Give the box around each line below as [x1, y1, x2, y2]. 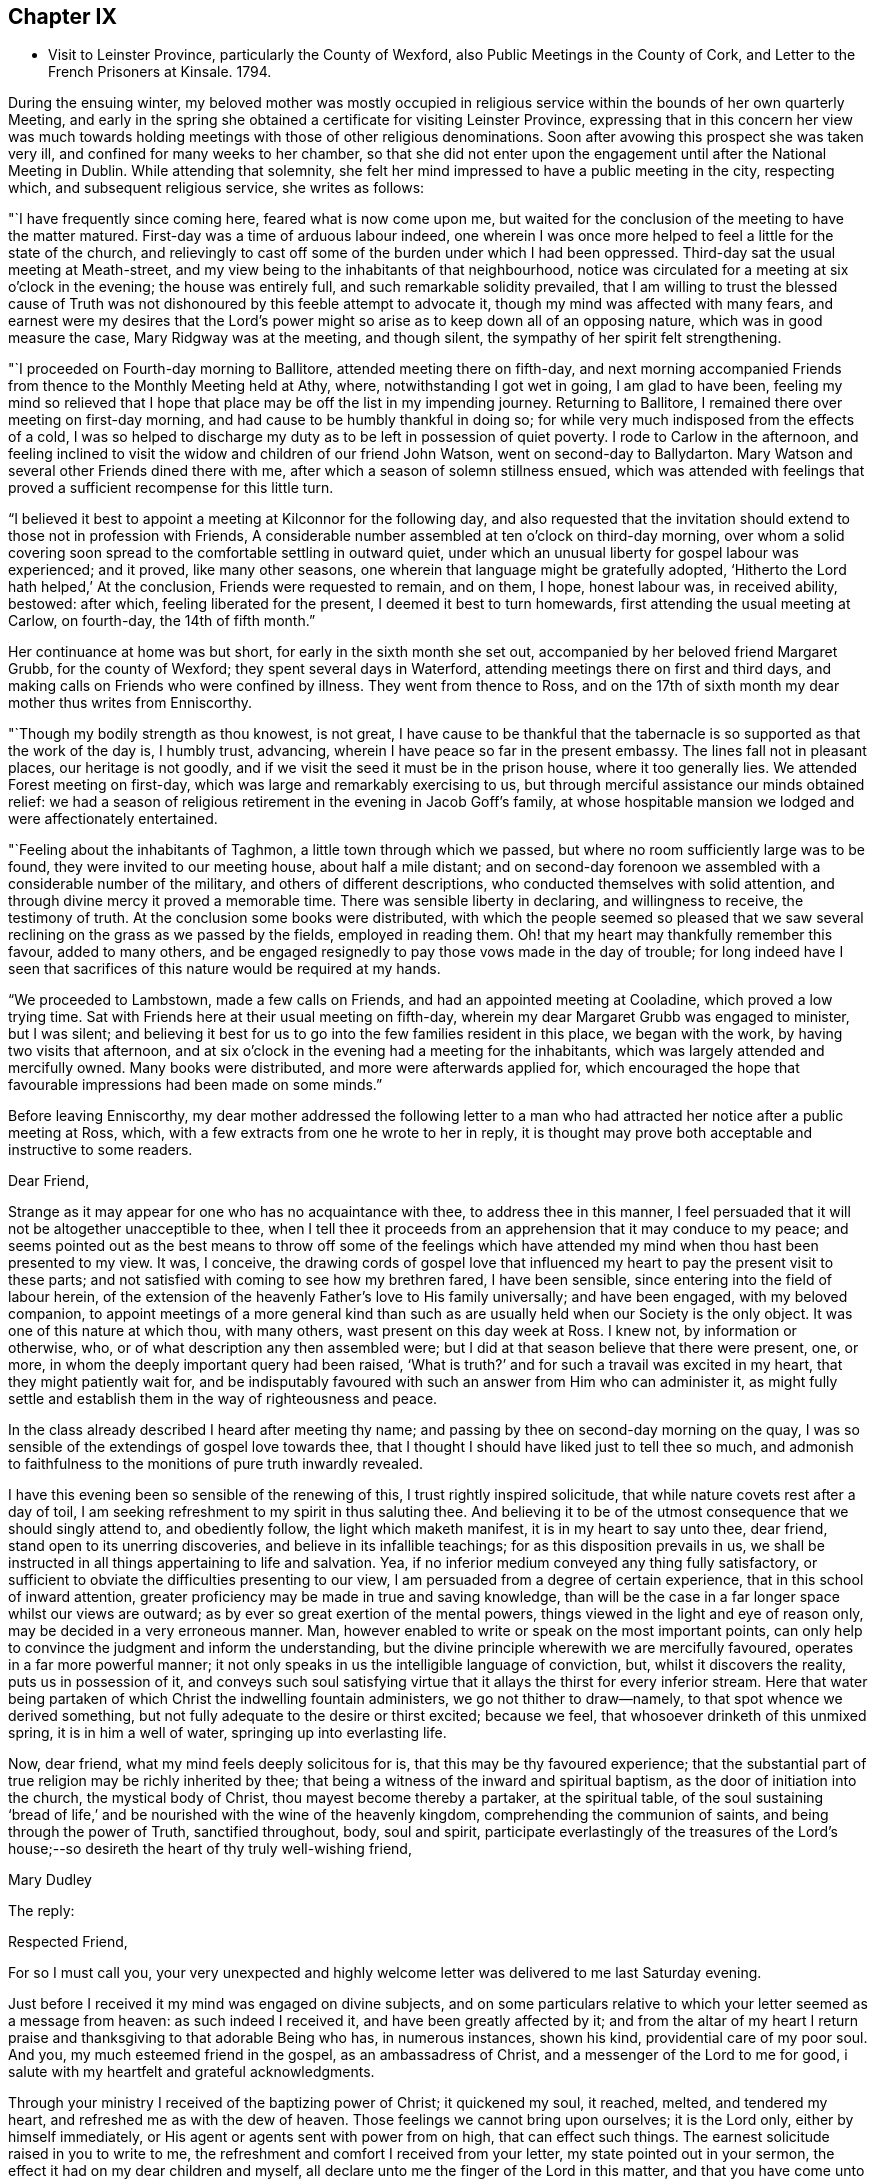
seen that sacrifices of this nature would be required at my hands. [8, 960, 441, 978]
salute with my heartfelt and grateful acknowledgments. [8, 2063, 375, 2081]
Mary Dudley [8, 1871, 92, 1889]
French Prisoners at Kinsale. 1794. [48, 63, 272, 81]
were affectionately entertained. [8, 810, 218, 828]
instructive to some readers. [8, 1141, 193, 1159]
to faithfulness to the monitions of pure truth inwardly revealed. [8, 1455, 423, 1473]
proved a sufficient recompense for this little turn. [8, 479, 334, 497]
